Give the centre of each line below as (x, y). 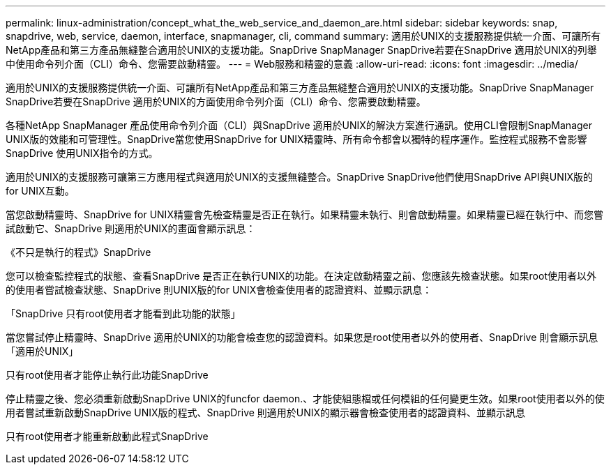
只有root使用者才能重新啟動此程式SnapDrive (107, 436)
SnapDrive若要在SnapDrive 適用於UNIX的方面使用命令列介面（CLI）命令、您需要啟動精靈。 (216, 101)
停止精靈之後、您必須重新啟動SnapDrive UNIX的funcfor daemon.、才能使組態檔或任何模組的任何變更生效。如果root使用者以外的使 (305, 399)
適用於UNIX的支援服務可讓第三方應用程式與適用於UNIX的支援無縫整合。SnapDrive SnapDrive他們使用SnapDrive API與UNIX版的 (300, 177)
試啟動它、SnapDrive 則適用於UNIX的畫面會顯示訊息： (131, 228)
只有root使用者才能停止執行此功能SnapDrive (107, 375)
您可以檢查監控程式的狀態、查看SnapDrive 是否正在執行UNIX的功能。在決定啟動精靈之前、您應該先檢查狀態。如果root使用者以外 (301, 276)
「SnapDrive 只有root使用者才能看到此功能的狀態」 (123, 313)
